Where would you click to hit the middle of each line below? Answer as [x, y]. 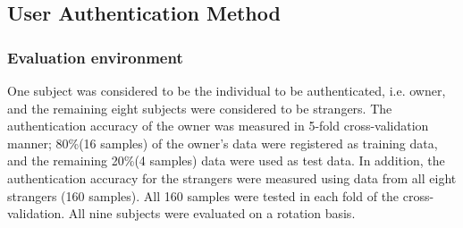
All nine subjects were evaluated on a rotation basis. [212, 213]
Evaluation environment [95, 57]
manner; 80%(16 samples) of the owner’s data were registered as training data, [223, 143]
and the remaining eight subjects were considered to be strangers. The [200, 108]
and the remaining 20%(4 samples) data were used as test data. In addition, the [226, 160]
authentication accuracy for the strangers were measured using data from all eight [232, 177]
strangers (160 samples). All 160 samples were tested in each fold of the [203, 195]
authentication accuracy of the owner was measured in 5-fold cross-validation [218, 126]
